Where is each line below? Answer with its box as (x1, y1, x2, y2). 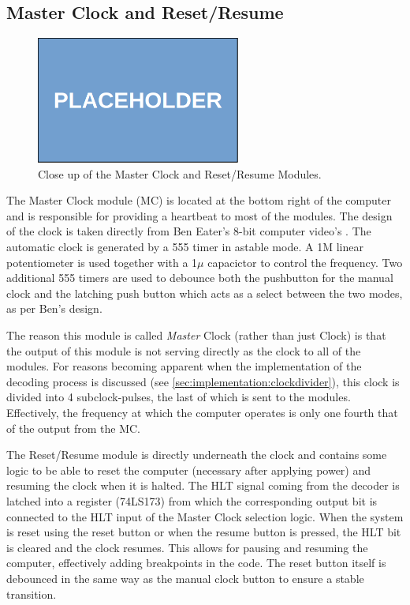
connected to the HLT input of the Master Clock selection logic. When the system (6, 508, 404, 524)
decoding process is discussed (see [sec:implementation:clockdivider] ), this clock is (6, 373, 400, 389)
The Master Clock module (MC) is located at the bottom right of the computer (6, 192, 391, 209)
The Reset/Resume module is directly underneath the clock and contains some (6, 446, 387, 463)
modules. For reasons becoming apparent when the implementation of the (6, 358, 362, 374)
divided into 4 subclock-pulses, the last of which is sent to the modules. (6, 389, 351, 405)
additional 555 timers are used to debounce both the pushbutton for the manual (6, 269, 393, 286)
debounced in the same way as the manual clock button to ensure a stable (6, 569, 364, 586)
